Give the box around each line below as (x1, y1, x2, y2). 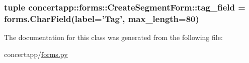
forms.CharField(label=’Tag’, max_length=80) (4, 12, 199, 24)
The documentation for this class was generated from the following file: (4, 32, 223, 42)
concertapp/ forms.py (4, 48, 68, 59)
